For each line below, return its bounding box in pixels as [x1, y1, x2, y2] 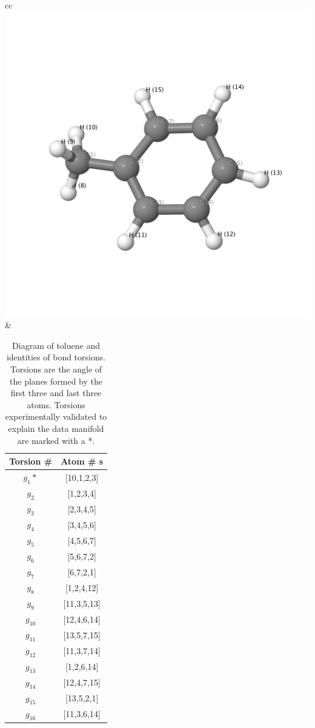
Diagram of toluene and [12, 339, 100, 351]
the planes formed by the [10, 374, 103, 387]
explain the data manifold [8, 422, 104, 434]
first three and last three [10, 386, 102, 399]
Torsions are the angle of [10, 362, 102, 375]
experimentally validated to [5, 410, 107, 423]
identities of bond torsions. [6, 351, 106, 363]
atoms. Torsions [27, 398, 85, 411]
